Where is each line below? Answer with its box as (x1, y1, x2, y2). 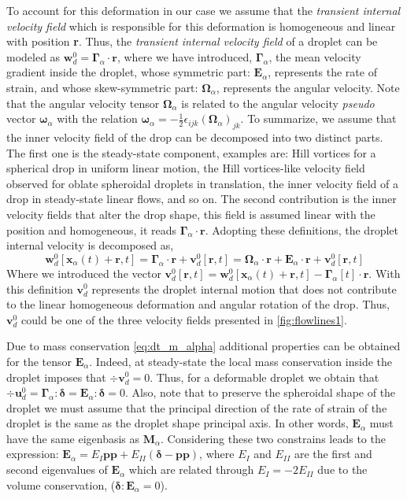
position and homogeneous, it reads (6, 221, 177, 238)
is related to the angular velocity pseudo (181, 94, 375, 111)
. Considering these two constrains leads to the (161, 430, 386, 446)
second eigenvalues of (6, 461, 108, 478)
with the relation (57, 110, 138, 127)
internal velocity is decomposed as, (6, 237, 174, 253)
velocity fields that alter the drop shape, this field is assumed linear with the (6, 205, 376, 222)
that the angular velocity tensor (6, 94, 160, 111)
